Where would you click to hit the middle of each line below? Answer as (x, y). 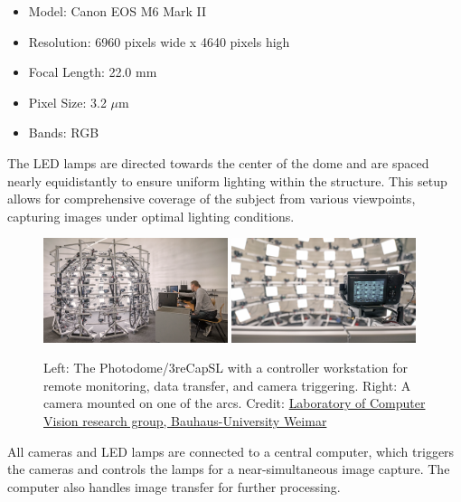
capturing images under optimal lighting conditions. (151, 216)
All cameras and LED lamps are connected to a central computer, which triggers (231, 451)
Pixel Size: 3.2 (67, 102)
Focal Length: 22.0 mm (93, 72)
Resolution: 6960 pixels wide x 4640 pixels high (159, 41)
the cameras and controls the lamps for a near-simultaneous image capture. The (229, 469)
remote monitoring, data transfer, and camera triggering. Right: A (227, 385)
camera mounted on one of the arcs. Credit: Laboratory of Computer (235, 403)
